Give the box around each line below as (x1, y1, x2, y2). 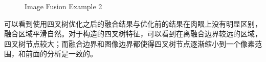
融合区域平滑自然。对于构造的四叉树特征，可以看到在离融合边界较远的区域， (4, 28, 262, 39)
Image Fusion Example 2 (25, 1, 102, 11)
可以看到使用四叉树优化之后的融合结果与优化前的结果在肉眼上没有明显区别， (4, 18, 262, 29)
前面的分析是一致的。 (25, 48, 97, 59)
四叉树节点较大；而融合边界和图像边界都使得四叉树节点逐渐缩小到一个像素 (4, 38, 255, 49)
